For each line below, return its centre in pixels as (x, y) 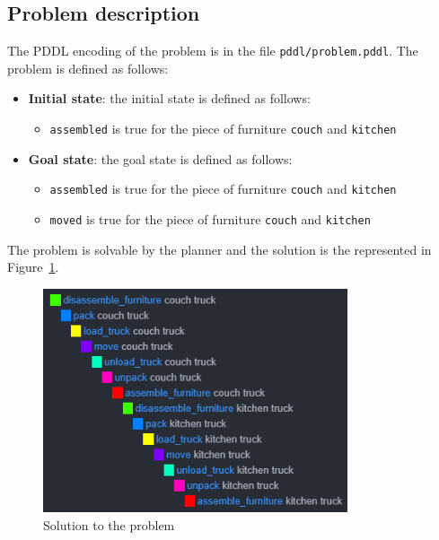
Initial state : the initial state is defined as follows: (169, 98)
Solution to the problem (109, 524)
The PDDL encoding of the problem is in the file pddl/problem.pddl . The (213, 51)
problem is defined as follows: (88, 68)
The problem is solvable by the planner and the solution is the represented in (219, 249)
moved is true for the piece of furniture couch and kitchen (210, 218)
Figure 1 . (33, 267)
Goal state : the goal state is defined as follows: (160, 158)
